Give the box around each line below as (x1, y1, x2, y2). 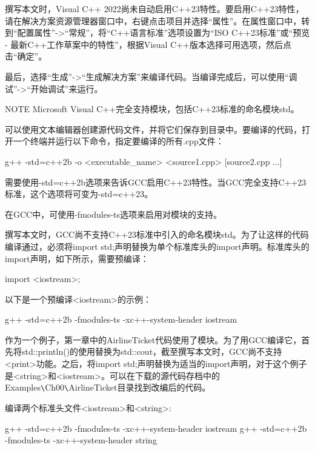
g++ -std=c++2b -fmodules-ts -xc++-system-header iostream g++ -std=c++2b (5, 421, 307, 434)
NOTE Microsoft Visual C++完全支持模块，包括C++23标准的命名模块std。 (5, 102, 299, 115)
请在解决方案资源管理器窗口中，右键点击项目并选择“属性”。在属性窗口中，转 (5, 14, 310, 27)
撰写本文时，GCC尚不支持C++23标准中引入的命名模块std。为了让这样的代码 (5, 228, 309, 241)
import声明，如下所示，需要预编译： (5, 252, 149, 264)
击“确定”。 (5, 50, 47, 62)
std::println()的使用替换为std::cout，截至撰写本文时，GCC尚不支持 (21, 345, 282, 358)
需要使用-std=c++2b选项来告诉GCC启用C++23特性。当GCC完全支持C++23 (5, 175, 307, 188)
